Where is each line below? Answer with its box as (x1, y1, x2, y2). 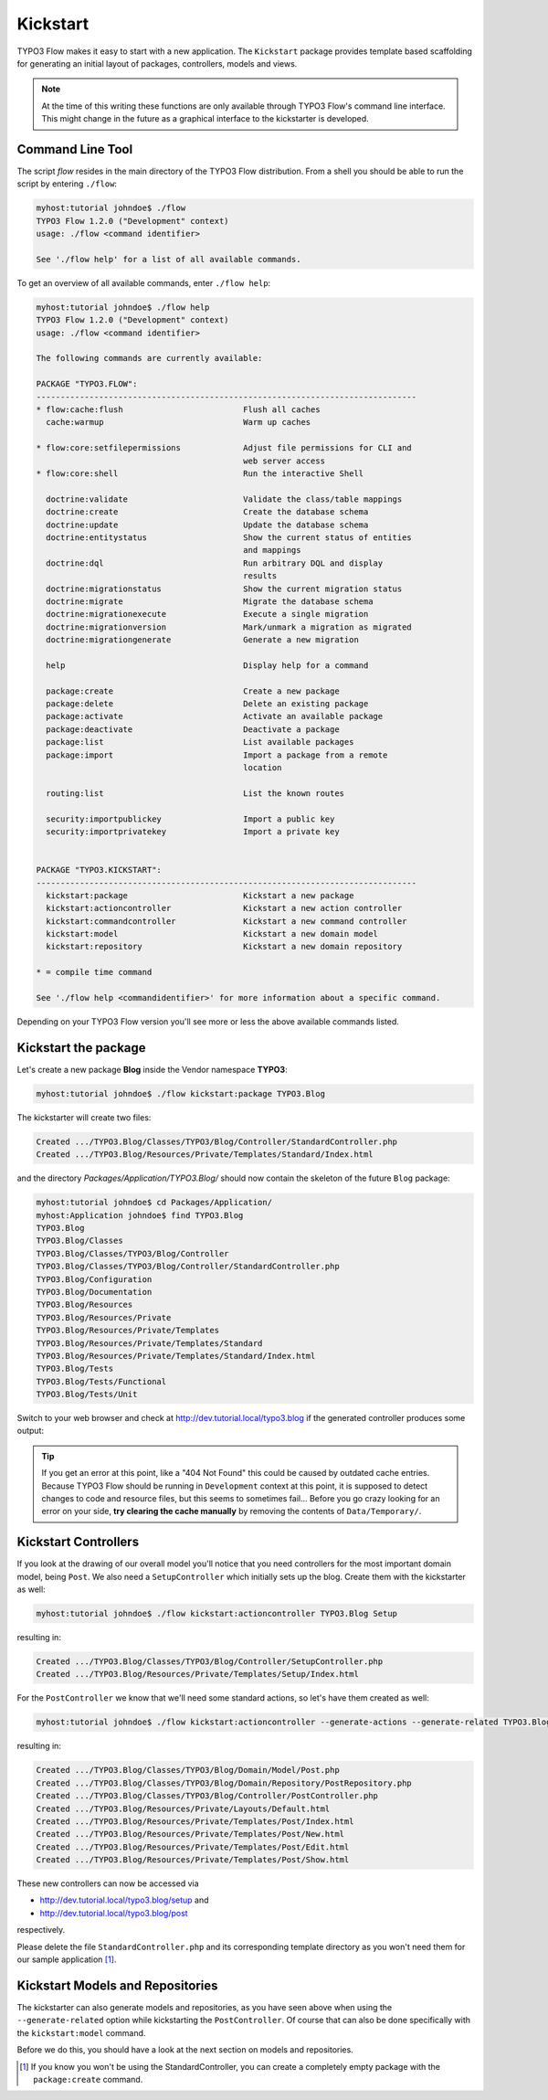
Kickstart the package (16, 1040, 146, 1055)
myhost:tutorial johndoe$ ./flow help (36, 302, 210, 313)
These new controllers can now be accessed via (16, 1878, 200, 1889)
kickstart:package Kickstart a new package (46, 890, 354, 900)
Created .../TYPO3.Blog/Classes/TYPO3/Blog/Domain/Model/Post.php (36, 1765, 340, 1776)
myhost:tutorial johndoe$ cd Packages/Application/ (36, 1197, 273, 1208)
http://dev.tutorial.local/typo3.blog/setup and (39, 1894, 209, 1905)
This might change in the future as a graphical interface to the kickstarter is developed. (41, 113, 369, 124)
